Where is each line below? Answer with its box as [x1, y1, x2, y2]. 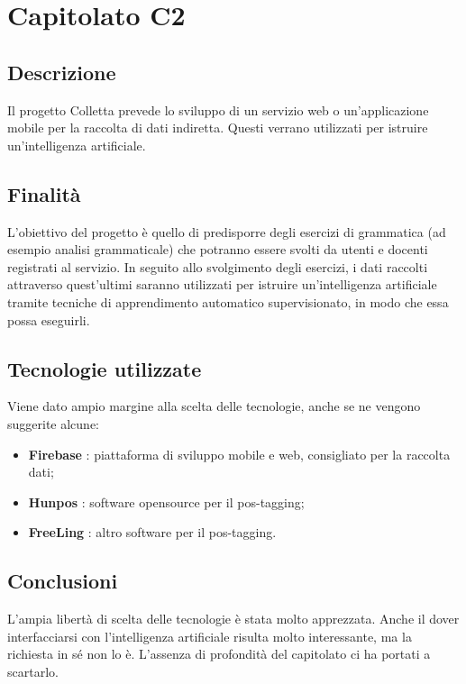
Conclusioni [7, 567, 118, 595]
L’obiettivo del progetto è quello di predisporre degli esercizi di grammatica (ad [7, 222, 446, 241]
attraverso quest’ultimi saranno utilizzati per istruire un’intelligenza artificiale [7, 275, 437, 294]
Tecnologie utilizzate [7, 354, 202, 382]
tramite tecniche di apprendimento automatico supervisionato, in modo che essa [7, 292, 449, 311]
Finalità [7, 179, 81, 207]
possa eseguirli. [7, 310, 90, 329]
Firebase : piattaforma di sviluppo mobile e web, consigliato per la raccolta [28, 444, 451, 463]
